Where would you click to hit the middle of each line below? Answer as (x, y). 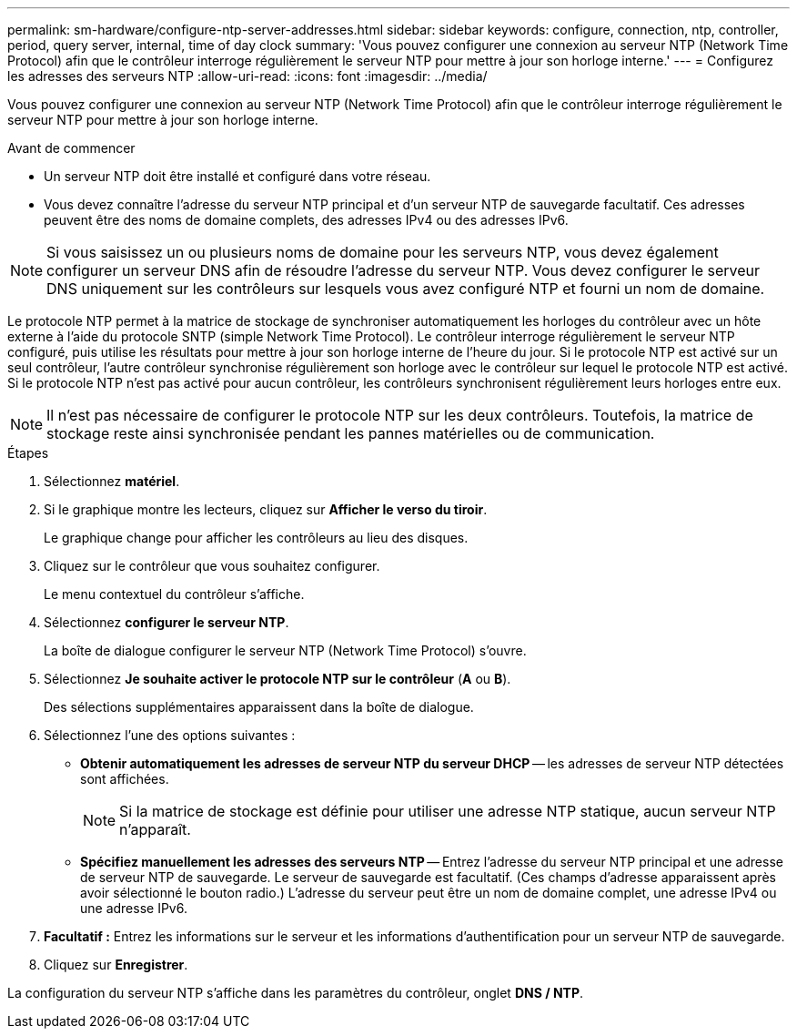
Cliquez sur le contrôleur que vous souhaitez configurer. (212, 566)
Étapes (28, 453)
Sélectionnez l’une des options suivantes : (170, 735)
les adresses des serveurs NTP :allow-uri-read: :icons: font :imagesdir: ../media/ (247, 76)
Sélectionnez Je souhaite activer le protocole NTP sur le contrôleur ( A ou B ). (277, 679)
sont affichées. (125, 779)
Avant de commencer (71, 148)
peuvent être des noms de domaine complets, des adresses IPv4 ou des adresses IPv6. (306, 220)
